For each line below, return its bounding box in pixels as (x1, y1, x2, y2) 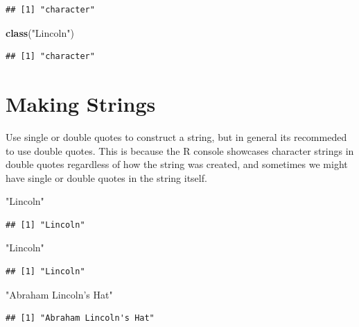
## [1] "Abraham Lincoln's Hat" (6, 313, 155, 324)
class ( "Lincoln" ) (6, 25, 74, 40)
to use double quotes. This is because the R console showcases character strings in (6, 143, 354, 158)
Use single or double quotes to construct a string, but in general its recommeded (6, 129, 347, 144)
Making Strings (6, 89, 156, 117)
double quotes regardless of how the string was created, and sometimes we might (6, 157, 348, 171)
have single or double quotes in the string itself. (6, 170, 207, 185)
